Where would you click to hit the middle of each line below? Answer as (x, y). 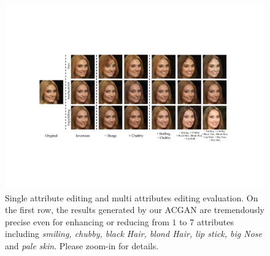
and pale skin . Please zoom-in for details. (82, 246)
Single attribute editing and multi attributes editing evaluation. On (132, 197)
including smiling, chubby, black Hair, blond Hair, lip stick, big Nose (134, 234)
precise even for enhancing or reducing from (87, 221)
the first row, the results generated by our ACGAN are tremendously (135, 210)
